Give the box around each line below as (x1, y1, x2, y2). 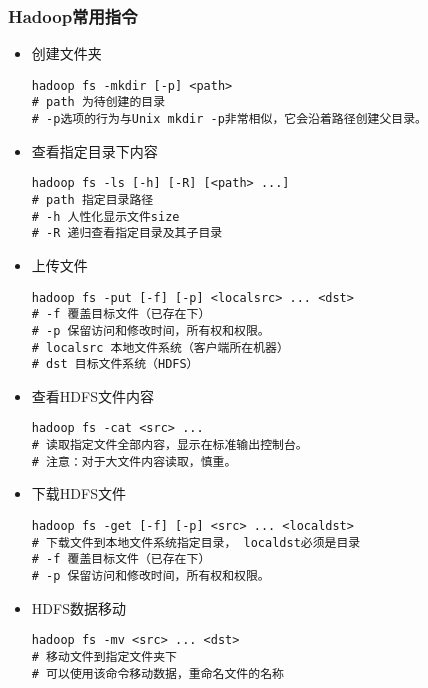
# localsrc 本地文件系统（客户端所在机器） (31, 340, 289, 355)
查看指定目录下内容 (31, 140, 158, 161)
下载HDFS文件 (31, 483, 126, 504)
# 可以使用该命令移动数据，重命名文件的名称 (31, 666, 284, 681)
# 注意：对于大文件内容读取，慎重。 (31, 454, 237, 469)
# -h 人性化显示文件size (31, 209, 180, 224)
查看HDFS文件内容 (31, 385, 154, 406)
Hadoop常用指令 (8, 3, 138, 28)
